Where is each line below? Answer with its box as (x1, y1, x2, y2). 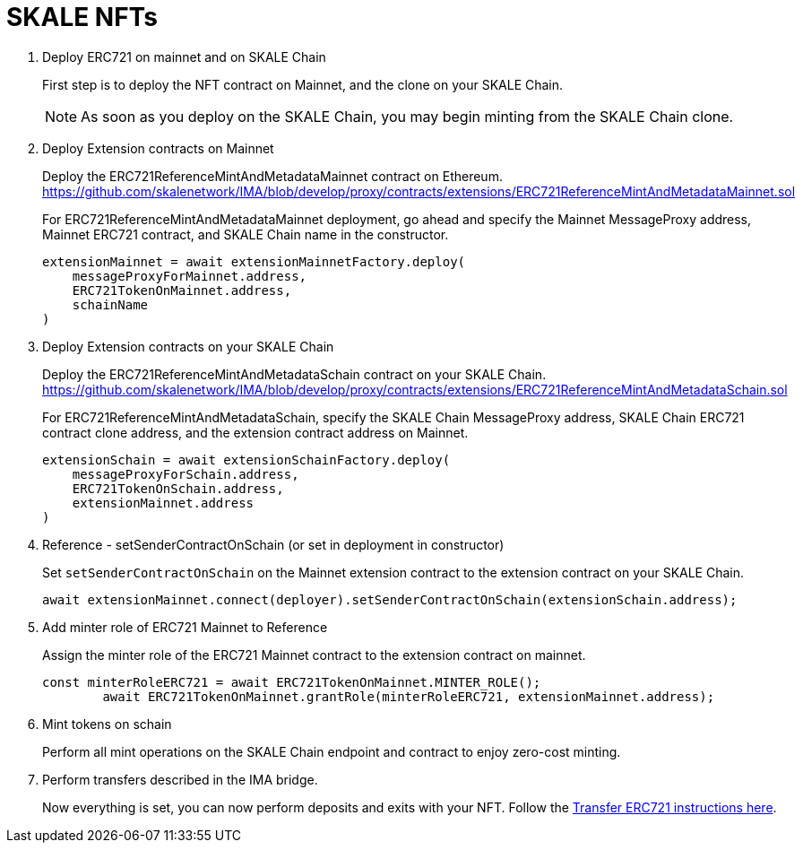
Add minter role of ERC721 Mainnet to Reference (42, 619, 328, 635)
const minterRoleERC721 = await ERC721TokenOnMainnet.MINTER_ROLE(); (42, 674, 541, 690)
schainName (72, 297, 149, 312)
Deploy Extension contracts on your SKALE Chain (42, 338, 334, 354)
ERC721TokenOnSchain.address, (72, 481, 284, 496)
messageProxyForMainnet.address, (72, 268, 307, 283)
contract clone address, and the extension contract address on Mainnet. (42, 424, 469, 440)
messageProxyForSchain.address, (72, 466, 299, 481)
